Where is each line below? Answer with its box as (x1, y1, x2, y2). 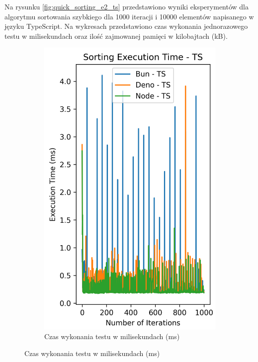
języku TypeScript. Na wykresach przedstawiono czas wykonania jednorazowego (4, 21, 248, 31)
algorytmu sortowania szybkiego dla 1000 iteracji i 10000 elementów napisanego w (4, 11, 254, 21)
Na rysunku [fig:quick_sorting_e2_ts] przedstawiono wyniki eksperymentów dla (4, 1, 249, 11)
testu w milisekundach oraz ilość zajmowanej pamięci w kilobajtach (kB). (4, 30, 228, 41)
